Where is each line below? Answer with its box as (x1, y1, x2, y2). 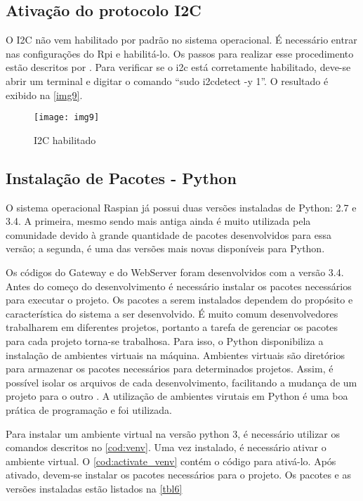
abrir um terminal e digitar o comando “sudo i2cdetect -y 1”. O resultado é (6, 73, 329, 88)
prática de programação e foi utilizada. (6, 402, 172, 417)
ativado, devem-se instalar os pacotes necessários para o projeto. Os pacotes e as (6, 467, 351, 482)
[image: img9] (34, 112, 100, 123)
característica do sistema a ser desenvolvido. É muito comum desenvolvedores (6, 306, 338, 320)
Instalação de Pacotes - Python (6, 167, 237, 188)
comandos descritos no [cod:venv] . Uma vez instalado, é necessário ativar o (6, 440, 326, 455)
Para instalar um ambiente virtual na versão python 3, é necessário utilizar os (6, 426, 341, 441)
